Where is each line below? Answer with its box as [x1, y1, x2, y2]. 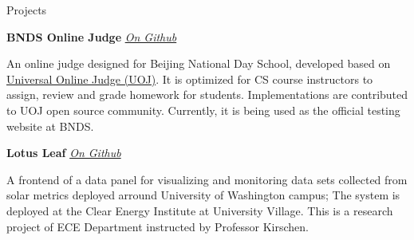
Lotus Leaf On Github [6, 144, 121, 161]
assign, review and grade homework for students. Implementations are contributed [6, 86, 408, 103]
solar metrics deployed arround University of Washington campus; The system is [6, 187, 400, 203]
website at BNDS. [6, 117, 94, 134]
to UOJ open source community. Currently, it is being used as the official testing [6, 101, 400, 118]
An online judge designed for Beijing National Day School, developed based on [6, 55, 391, 72]
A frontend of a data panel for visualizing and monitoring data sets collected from [6, 171, 408, 187]
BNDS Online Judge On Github [6, 28, 177, 45]
